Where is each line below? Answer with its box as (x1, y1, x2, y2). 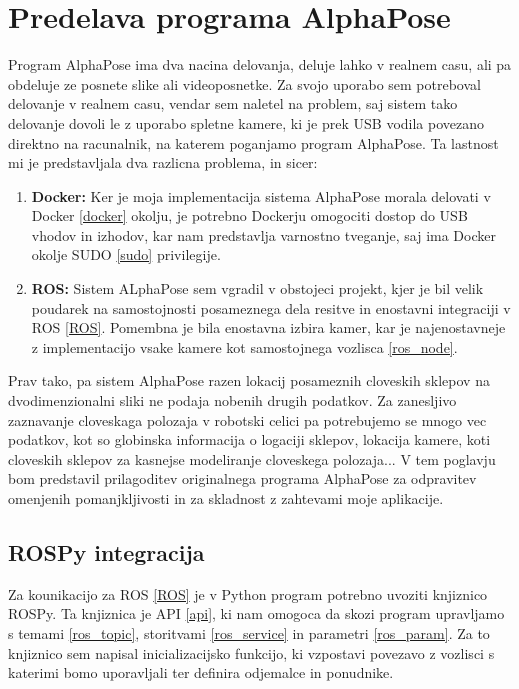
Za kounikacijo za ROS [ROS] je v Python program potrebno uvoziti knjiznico (8, 583, 488, 604)
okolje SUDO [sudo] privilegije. (31, 244, 221, 265)
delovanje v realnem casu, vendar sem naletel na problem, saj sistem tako (8, 93, 458, 114)
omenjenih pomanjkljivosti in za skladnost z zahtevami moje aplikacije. (8, 488, 444, 508)
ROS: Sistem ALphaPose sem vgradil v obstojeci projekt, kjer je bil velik (31, 278, 484, 299)
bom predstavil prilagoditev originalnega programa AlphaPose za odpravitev (8, 468, 477, 489)
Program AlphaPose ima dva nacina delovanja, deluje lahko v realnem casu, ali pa (8, 54, 512, 75)
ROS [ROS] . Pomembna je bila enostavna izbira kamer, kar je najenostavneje (31, 317, 506, 338)
